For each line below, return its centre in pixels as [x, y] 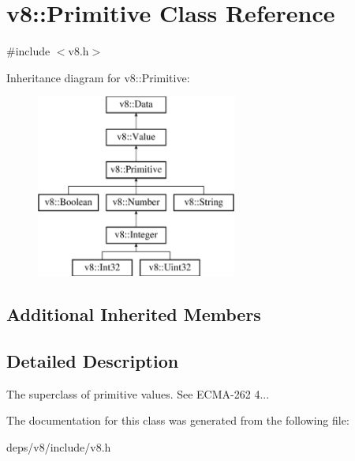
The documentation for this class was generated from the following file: [178, 420]
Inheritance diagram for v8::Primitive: [98, 77]
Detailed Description [93, 360]
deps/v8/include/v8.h [59, 446]
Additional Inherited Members [134, 314]
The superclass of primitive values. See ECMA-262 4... [138, 393]
